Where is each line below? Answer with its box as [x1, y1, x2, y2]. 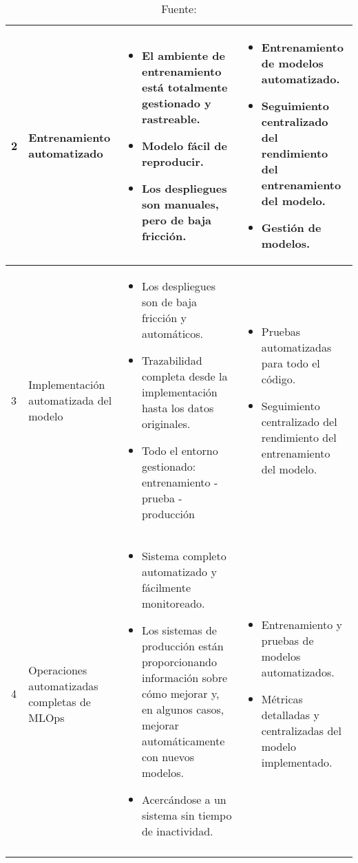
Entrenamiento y [261, 617, 342, 632]
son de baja [141, 294, 198, 310]
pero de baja [141, 211, 212, 228]
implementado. [261, 754, 333, 770]
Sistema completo [141, 548, 227, 564]
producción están [141, 638, 224, 654]
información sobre [141, 670, 228, 685]
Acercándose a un [141, 791, 227, 807]
